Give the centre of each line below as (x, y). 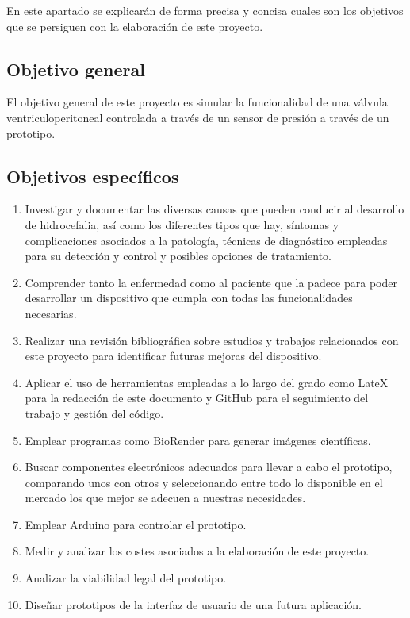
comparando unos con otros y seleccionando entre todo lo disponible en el (204, 482)
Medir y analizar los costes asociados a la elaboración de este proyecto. (197, 551)
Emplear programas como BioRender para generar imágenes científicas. (198, 440)
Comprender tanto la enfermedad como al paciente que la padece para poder (211, 282)
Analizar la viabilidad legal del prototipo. (126, 578)
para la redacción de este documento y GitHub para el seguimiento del (197, 398)
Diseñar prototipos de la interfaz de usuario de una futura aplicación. (193, 604)
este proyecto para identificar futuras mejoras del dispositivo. (173, 356)
